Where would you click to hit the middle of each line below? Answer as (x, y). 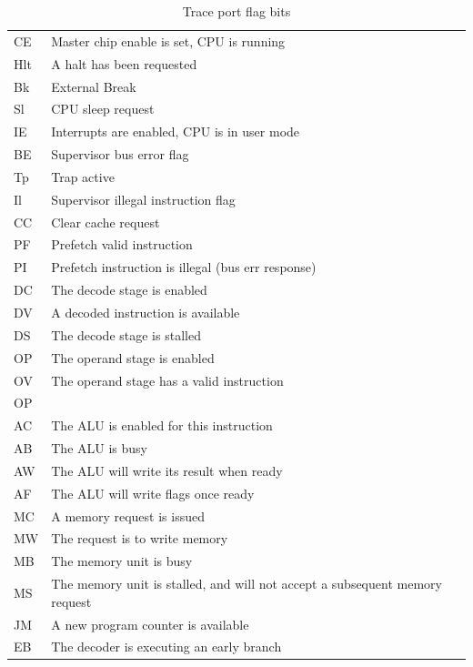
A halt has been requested (124, 63)
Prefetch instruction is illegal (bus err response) (184, 267)
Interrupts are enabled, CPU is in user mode (176, 131)
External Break (94, 86)
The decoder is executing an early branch (166, 647)
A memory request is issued (128, 515)
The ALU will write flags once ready (153, 493)
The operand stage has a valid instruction (167, 380)
